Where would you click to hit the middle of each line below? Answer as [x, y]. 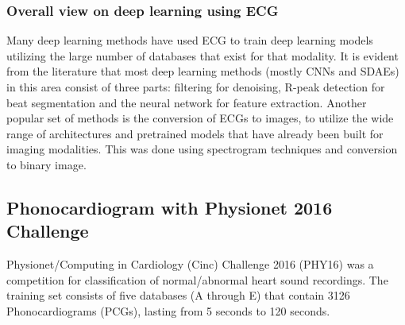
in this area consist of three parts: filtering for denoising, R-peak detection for [196, 87]
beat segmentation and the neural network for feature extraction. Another [187, 102]
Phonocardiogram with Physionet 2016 [170, 207]
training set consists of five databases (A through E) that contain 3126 [178, 295]
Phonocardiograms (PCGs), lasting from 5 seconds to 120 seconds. [168, 310]
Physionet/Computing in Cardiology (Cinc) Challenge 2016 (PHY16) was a [190, 264]
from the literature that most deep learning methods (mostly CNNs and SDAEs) [203, 71]
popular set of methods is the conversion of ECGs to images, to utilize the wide [200, 118]
